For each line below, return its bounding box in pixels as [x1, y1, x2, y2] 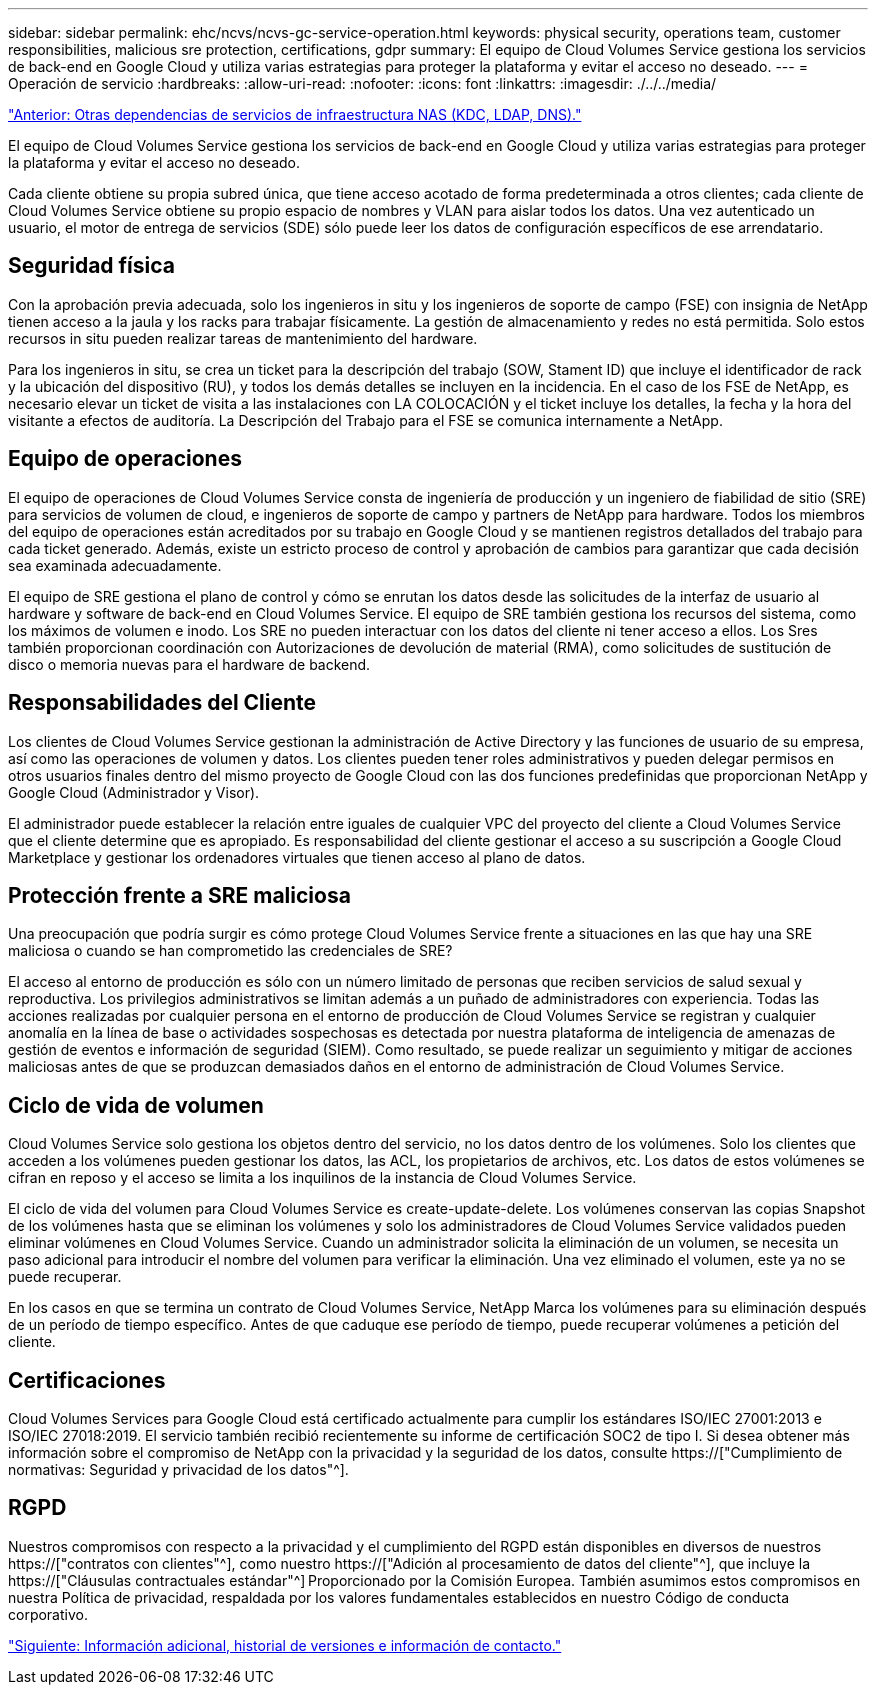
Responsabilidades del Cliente [8, 690, 317, 716]
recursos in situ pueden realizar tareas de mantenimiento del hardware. [8, 329, 478, 347]
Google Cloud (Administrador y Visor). [8, 783, 260, 801]
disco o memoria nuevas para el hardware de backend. [8, 655, 371, 673]
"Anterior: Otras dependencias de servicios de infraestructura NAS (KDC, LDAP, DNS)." [8, 106, 582, 123]
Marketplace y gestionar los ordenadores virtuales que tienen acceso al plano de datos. [8, 848, 586, 866]
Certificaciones [8, 1367, 166, 1393]
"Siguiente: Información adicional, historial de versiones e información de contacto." [8, 1636, 562, 1654]
